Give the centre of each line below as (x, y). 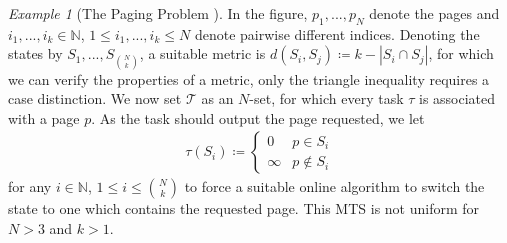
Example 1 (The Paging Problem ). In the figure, (158, 13)
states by (35, 53)
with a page (44, 117)
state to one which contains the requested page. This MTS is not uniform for (244, 208)
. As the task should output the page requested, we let (258, 117)
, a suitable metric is (202, 53)
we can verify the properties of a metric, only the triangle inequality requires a (249, 78)
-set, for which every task (326, 98)
